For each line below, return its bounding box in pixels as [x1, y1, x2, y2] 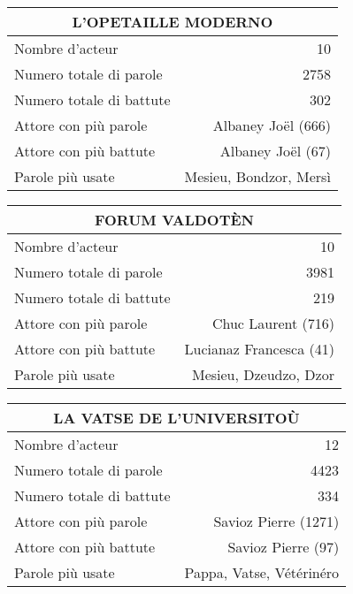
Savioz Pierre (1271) [213, 511, 340, 531]
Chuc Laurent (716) [211, 313, 334, 333]
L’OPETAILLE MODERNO [72, 11, 273, 32]
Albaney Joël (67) [219, 141, 331, 161]
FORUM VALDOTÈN [94, 209, 254, 230]
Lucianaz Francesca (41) [184, 339, 334, 359]
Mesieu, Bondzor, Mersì [184, 166, 331, 187]
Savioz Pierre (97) [227, 537, 340, 557]
